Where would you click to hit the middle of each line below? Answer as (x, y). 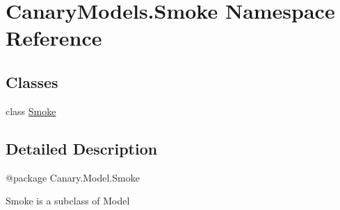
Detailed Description (82, 148)
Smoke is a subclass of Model (68, 201)
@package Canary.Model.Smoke (73, 177)
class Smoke (31, 111)
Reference (54, 38)
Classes (32, 81)
